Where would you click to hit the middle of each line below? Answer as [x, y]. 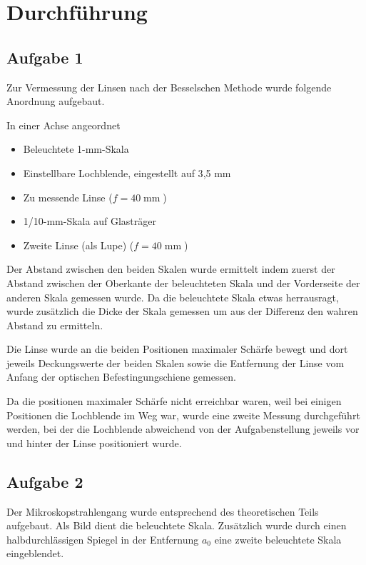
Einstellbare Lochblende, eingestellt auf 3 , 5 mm [127, 172]
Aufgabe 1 [45, 57]
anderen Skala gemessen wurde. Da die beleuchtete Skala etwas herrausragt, [173, 297]
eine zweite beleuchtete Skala [278, 539]
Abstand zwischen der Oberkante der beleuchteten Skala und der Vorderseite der [183, 282]
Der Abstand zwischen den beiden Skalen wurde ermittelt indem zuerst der [171, 269]
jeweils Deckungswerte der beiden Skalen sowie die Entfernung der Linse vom [176, 362]
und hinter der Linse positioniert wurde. [94, 442]
